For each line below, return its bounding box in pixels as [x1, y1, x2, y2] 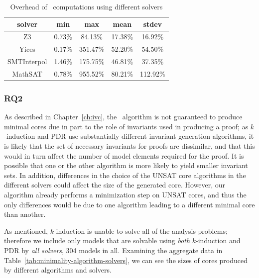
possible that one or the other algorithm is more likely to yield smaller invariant [4, 160, 248, 171]
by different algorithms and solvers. [4, 265, 112, 275]
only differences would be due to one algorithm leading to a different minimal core [4, 199, 255, 209]
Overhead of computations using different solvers [10, 1, 163, 11]
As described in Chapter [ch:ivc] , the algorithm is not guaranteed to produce [4, 111, 243, 122]
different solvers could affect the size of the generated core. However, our [4, 180, 226, 190]
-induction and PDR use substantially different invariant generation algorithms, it [4, 131, 254, 141]
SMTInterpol [7, 56, 47, 67]
